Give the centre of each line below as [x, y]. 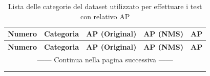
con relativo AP [105, 16]
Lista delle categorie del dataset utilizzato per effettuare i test [105, 6]
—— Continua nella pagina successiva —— [105, 59]
